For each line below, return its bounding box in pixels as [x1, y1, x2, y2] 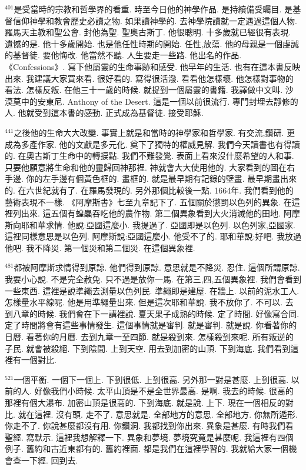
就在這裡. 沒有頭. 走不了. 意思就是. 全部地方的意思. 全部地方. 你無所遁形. [18, 408, 298, 420]
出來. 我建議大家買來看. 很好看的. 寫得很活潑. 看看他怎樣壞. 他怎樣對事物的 [5, 72, 294, 84]
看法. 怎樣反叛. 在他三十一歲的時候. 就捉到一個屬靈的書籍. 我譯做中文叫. [5, 84, 283, 96]
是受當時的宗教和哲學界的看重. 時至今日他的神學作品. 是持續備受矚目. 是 [14, 3, 293, 15]
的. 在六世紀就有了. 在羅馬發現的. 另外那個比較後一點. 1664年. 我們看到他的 [5, 184, 294, 196]
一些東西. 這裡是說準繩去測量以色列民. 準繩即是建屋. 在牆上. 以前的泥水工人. [5, 284, 300, 296]
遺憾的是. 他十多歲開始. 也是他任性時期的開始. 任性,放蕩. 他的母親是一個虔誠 [5, 37, 300, 49]
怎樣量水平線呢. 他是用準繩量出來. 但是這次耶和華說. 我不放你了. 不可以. [5, 296, 283, 308]
